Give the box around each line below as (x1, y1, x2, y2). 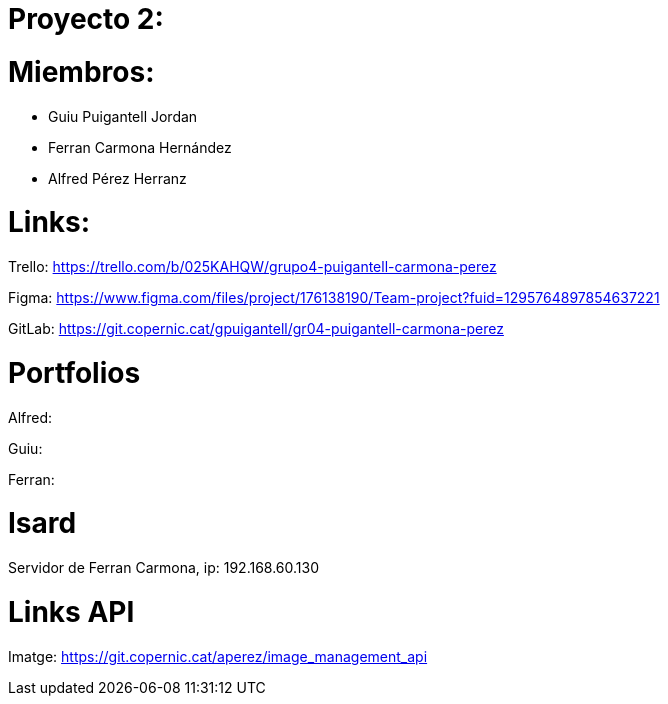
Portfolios (8, 355, 141, 390)
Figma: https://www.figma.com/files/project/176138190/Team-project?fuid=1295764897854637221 (8, 289, 660, 306)
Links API (8, 594, 135, 629)
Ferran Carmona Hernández (48, 138, 232, 156)
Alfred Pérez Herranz (48, 169, 187, 187)
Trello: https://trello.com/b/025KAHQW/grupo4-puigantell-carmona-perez (8, 258, 497, 275)
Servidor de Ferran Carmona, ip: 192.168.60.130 (8, 559, 320, 576)
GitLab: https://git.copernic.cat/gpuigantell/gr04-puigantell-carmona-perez (8, 320, 504, 337)
